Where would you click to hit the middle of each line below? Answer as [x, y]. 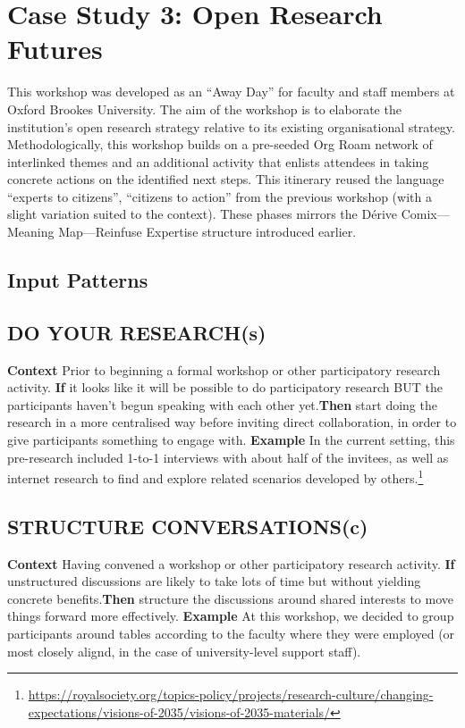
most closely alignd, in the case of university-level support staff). [184, 651]
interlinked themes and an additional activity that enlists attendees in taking [218, 161]
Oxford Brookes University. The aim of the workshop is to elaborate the [204, 109]
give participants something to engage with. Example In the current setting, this [231, 440]
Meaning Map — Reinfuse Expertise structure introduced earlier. [182, 232]
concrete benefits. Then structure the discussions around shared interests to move [230, 598]
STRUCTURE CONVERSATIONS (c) [188, 526]
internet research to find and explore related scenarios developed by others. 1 [216, 477]
